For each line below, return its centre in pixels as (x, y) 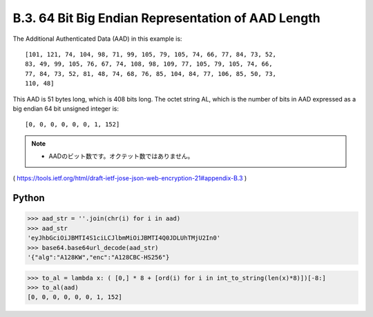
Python (29, 198)
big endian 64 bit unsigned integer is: (66, 108)
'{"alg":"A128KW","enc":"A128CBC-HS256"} (98, 258)
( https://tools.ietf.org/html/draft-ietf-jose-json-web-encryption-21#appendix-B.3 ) (130, 178)
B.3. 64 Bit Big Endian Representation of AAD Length (166, 18)
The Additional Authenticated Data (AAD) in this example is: (97, 39)
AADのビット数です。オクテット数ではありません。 (121, 156)
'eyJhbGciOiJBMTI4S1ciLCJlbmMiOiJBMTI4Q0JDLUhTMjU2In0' (124, 238)
